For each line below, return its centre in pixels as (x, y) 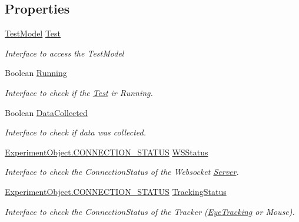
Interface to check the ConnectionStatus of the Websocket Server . (122, 172)
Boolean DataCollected (46, 112)
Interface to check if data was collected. (75, 132)
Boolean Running (36, 73)
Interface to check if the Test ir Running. (79, 92)
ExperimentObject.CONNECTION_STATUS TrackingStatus (116, 191)
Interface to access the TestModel (64, 53)
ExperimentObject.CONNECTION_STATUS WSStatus (107, 152)
